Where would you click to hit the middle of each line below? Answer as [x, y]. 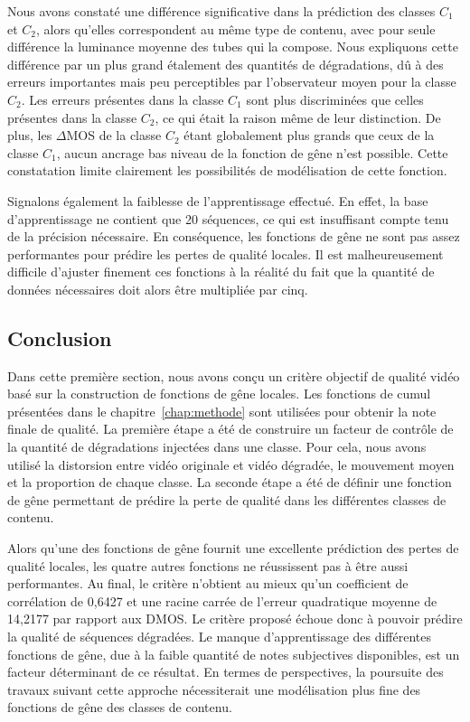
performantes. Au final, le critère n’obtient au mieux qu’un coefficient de [208, 583]
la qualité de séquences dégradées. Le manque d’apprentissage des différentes [220, 637]
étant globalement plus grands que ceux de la [309, 135]
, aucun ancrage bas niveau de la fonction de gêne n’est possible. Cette [252, 152]
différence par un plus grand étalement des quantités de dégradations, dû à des [226, 64]
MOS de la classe [114, 135]
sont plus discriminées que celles [335, 99]
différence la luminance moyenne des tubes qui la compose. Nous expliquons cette [233, 47]
